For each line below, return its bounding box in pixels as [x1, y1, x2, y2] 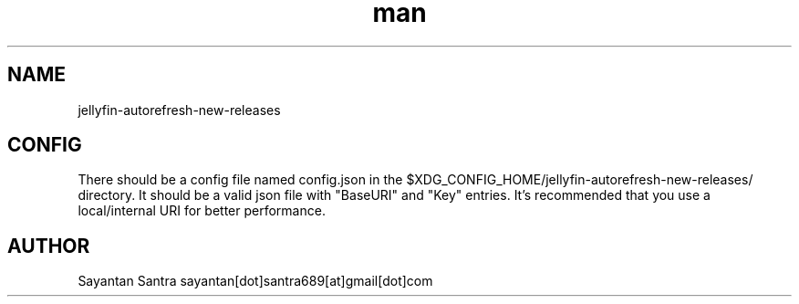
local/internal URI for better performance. [78, 203, 326, 219]
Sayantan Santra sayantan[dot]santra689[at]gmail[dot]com [78, 273, 433, 289]
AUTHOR [7, 234, 90, 257]
